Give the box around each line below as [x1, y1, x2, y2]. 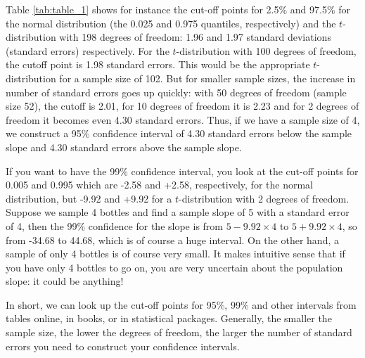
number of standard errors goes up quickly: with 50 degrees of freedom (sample [6, 84, 347, 99]
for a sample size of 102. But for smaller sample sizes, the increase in [59, 70, 356, 85]
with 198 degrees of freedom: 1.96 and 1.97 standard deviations [59, 30, 331, 44]
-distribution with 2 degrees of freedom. [179, 191, 350, 205]
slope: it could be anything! [6, 274, 124, 288]
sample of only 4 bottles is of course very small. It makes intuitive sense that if [6, 246, 345, 261]
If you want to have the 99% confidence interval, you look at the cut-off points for [6, 163, 359, 178]
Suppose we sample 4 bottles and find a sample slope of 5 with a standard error [6, 205, 350, 219]
